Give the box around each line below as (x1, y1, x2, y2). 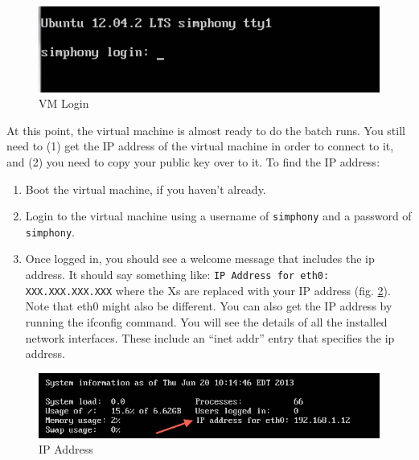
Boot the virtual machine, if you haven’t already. (25, 180, 266, 197)
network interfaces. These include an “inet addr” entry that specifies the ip (25, 329, 395, 346)
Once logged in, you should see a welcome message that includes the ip (25, 250, 375, 267)
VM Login (39, 95, 89, 112)
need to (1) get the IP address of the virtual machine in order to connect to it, (6, 138, 394, 154)
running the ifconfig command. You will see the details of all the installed (25, 313, 388, 330)
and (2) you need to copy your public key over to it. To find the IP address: (6, 153, 380, 170)
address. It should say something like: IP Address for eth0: (25, 266, 330, 283)
